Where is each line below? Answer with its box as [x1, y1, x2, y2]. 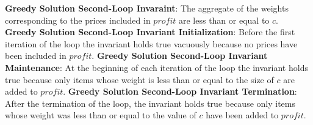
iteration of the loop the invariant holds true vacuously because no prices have [5, 37, 298, 50]
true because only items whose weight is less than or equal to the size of [5, 73, 274, 86]
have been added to [206, 109, 279, 121]
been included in [5, 49, 67, 62]
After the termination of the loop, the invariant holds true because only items [5, 96, 296, 109]
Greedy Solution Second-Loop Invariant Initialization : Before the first [5, 25, 295, 38]
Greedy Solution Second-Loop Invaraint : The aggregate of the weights [5, 2, 289, 14]
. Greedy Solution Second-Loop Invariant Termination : [63, 85, 297, 98]
